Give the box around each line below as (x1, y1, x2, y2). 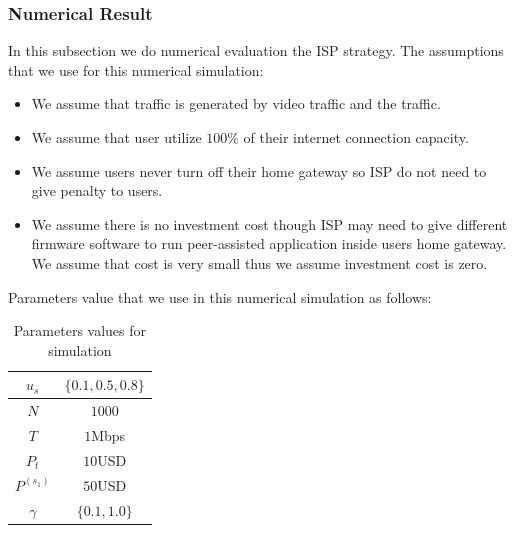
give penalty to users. (31, 180, 163, 201)
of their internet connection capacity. (243, 127, 469, 147)
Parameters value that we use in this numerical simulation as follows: (8, 286, 432, 307)
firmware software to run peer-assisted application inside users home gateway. (31, 233, 507, 254)
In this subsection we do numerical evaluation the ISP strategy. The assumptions (8, 40, 504, 61)
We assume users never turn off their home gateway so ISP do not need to (31, 160, 487, 181)
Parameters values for (13, 320, 147, 341)
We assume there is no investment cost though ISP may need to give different (31, 213, 508, 234)
